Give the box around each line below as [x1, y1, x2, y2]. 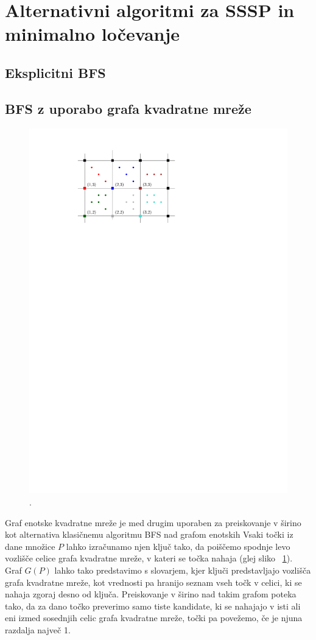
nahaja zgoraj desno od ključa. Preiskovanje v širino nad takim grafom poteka [5, 588, 297, 600]
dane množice [5, 540, 55, 552]
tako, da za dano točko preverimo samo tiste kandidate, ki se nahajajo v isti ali [5, 599, 301, 612]
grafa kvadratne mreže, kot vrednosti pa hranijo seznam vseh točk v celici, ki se [5, 575, 302, 588]
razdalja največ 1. [5, 624, 71, 636]
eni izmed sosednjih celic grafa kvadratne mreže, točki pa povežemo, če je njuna [5, 611, 303, 624]
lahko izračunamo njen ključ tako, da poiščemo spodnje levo [66, 540, 290, 552]
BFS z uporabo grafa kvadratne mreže [5, 99, 251, 118]
